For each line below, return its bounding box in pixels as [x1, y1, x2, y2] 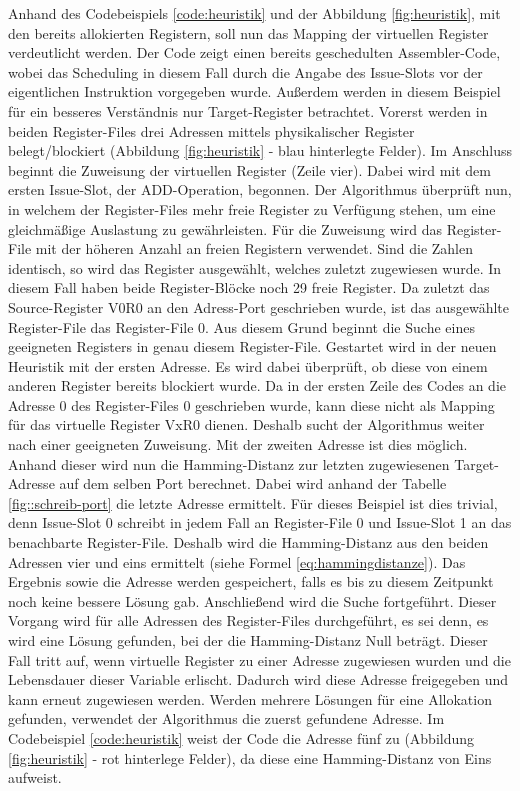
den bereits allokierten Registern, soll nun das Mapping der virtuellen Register [8, 22, 489, 43]
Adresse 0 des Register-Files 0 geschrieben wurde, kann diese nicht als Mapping [8, 394, 495, 415]
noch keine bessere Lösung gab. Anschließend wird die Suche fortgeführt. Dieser [8, 590, 497, 611]
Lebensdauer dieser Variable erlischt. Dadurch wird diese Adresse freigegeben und [8, 669, 509, 690]
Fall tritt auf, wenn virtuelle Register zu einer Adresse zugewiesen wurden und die [8, 649, 511, 670]
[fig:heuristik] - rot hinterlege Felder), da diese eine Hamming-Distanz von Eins [8, 747, 492, 768]
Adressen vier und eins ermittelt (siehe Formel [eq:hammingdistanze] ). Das [8, 551, 466, 572]
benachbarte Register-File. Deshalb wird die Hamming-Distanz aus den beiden [8, 532, 489, 553]
